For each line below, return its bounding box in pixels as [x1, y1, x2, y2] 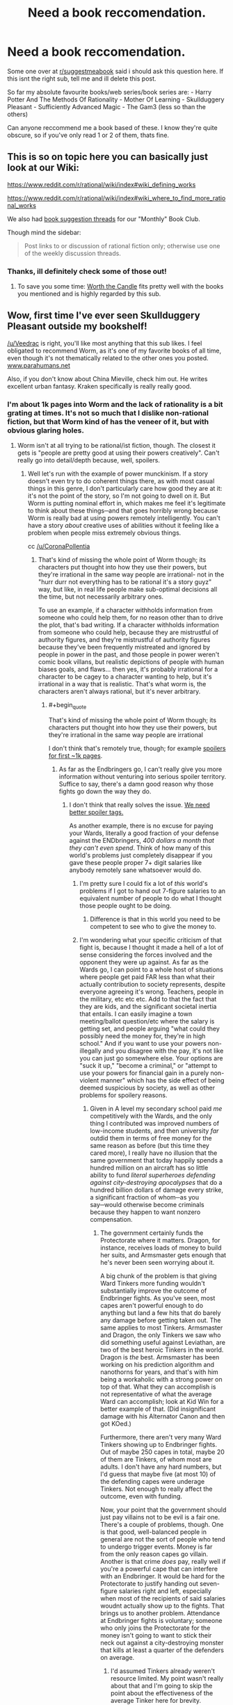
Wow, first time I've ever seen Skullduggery [7, 309, 200, 321]
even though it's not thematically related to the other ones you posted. [7, 353, 209, 362]
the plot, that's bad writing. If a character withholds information [38, 621, 219, 629]
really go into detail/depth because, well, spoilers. [17, 456, 160, 464]
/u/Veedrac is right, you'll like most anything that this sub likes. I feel [7, 339, 202, 347]
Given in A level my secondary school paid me [90, 1104, 223, 1113]
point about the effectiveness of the [110, 1688, 214, 1697]
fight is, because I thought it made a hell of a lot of [79, 943, 224, 951]
